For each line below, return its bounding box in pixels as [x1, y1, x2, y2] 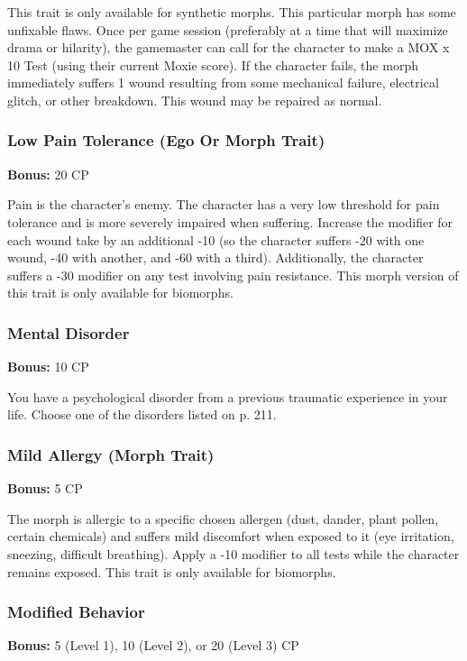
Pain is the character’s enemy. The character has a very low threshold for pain [7, 195, 440, 214]
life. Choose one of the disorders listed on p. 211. [7, 405, 277, 424]
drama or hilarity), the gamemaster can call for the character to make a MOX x [7, 38, 450, 57]
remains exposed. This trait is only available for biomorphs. [7, 562, 336, 581]
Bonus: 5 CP [7, 479, 83, 498]
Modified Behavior [7, 601, 145, 623]
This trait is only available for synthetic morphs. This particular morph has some [7, 3, 456, 21]
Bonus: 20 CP [7, 164, 89, 183]
